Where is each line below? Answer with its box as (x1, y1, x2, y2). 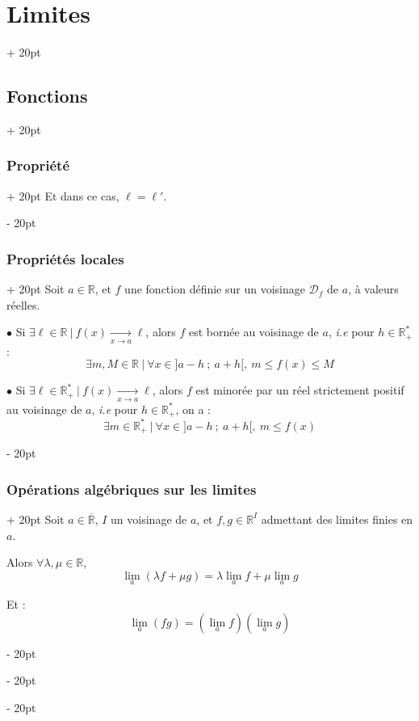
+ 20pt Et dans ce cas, (6, 187, 119, 204)
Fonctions (6, 83, 88, 108)
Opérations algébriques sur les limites (6, 479, 257, 499)
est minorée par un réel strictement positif (195, 382, 404, 398)
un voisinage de (111, 510, 187, 527)
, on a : (175, 400, 211, 417)
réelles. (6, 296, 40, 313)
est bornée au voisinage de (189, 323, 319, 340)
